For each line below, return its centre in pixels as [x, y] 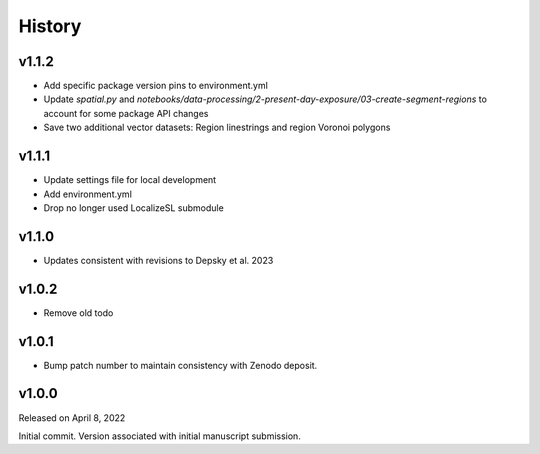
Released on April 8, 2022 [72, 417]
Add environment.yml [87, 194]
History [50, 26]
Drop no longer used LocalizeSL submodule [133, 207]
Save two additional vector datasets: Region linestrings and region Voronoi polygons [217, 127]
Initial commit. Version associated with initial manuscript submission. [160, 436]
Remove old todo [78, 312]
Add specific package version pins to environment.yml [156, 86]
